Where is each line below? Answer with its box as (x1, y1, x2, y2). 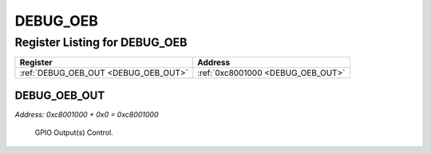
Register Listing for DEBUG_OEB (14, 35, 188, 49)
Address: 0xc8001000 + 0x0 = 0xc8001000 (14, 109, 159, 119)
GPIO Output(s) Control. (34, 128, 113, 137)
